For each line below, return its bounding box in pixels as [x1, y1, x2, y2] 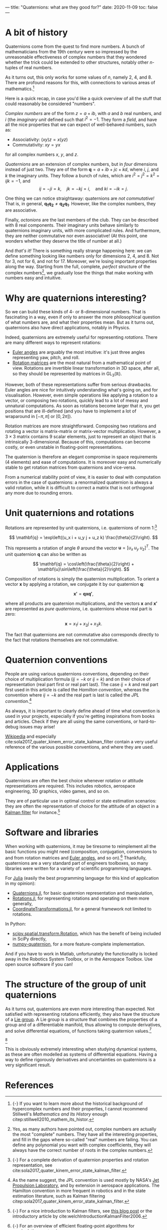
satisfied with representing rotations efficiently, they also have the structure [5, 1011, 160, 1017]
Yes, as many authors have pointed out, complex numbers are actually [12, 1126, 157, 1132]
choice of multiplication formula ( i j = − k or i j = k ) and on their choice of [5, 676, 151, 682]
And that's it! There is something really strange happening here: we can [5, 248, 152, 254]
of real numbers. [19, 64, 53, 70]
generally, [12, 900, 33, 906]
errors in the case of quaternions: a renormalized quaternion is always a [5, 479, 153, 485]
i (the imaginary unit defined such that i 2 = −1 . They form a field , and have [5, 116, 158, 123]
